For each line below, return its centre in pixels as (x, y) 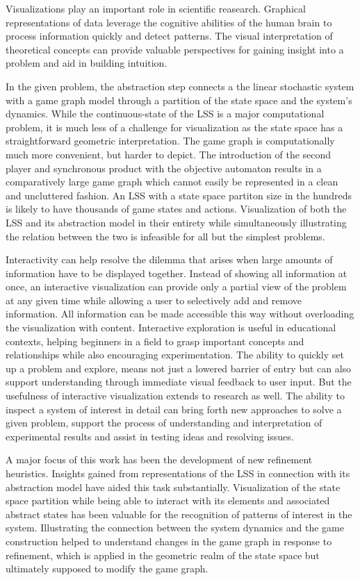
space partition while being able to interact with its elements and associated (168, 500)
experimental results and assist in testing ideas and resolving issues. (150, 436)
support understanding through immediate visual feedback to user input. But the (179, 382)
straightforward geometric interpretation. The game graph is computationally (170, 141)
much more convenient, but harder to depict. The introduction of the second (169, 154)
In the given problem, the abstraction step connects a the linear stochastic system (180, 86)
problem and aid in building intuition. (87, 63)
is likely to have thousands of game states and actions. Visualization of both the (176, 209)
